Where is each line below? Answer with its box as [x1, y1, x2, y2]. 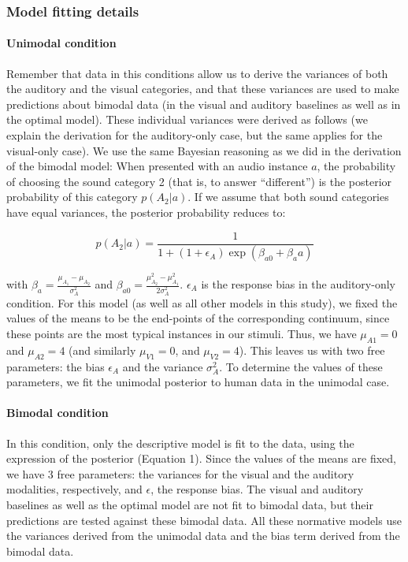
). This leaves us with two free [239, 341, 385, 358]
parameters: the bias [6, 358, 105, 374]
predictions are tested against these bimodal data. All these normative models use [6, 512, 402, 528]
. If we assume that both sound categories [187, 188, 389, 205]
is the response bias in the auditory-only [201, 276, 395, 292]
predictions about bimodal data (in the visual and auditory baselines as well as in [6, 95, 401, 112]
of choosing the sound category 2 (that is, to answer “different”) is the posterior [6, 173, 392, 189]
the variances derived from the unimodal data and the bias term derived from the [6, 527, 400, 544]
